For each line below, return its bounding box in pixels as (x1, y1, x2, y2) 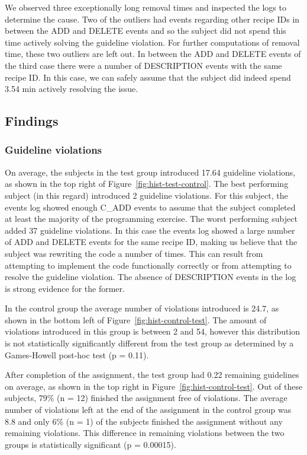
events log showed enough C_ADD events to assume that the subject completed (5, 201, 296, 213)
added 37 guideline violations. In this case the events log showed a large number (5, 224, 295, 236)
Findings (5, 112, 59, 130)
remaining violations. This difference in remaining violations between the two (5, 427, 285, 439)
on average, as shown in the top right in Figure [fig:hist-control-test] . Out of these (5, 380, 303, 392)
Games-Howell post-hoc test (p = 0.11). (5, 348, 149, 361)
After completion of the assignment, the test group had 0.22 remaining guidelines (5, 368, 299, 381)
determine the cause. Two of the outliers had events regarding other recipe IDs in (5, 12, 300, 25)
